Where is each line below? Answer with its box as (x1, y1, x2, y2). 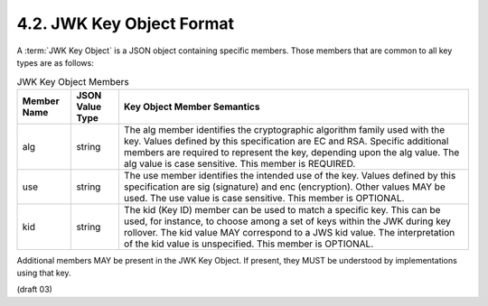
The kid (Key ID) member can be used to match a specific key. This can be (123, 203, 441, 216)
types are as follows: (16, 57, 94, 68)
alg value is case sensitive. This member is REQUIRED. (123, 157, 356, 170)
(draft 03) (16, 284, 53, 295)
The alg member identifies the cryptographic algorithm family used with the (123, 123, 446, 135)
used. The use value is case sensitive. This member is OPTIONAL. (123, 191, 405, 204)
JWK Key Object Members (16, 75, 130, 88)
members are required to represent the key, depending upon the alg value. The (123, 145, 460, 158)
